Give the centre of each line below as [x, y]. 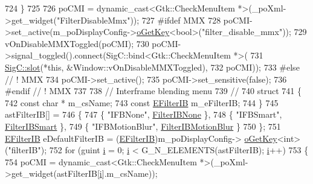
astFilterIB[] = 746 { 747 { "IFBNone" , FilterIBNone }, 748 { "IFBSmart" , [144, 114]
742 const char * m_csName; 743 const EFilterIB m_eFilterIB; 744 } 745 [142, 102]
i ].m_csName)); [128, 173]
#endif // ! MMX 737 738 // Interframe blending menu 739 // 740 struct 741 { [153, 91]
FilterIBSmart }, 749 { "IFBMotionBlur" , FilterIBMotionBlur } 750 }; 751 [143, 126]
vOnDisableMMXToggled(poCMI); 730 [77, 43]
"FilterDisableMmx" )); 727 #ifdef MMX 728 [139, 20]
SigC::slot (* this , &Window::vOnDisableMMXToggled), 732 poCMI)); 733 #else [152, 67]
